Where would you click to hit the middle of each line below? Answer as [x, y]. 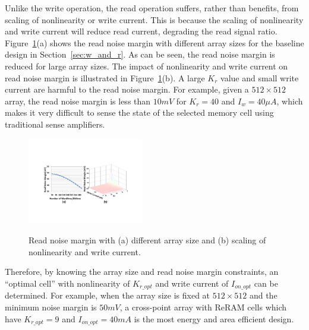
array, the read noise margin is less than [78, 101]
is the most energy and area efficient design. [214, 318]
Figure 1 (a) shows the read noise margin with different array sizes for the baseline [154, 42]
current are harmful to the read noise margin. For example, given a [127, 89]
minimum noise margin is [51, 307]
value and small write [260, 77]
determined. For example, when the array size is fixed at [108, 295]
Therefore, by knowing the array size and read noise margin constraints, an [142, 272]
